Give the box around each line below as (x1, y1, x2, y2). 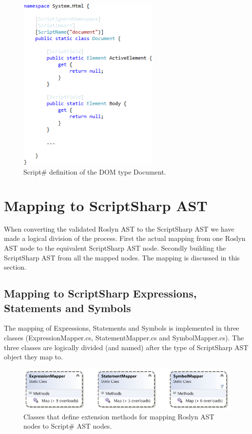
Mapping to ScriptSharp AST (4, 195, 208, 215)
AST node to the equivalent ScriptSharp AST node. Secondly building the (4, 242, 226, 253)
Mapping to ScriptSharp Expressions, (4, 286, 197, 301)
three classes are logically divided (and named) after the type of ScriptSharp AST (4, 342, 249, 352)
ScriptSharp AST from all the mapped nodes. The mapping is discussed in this (4, 252, 240, 262)
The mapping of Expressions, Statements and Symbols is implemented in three (4, 323, 239, 333)
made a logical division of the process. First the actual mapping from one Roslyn (4, 233, 246, 243)
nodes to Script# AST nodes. (23, 421, 112, 431)
